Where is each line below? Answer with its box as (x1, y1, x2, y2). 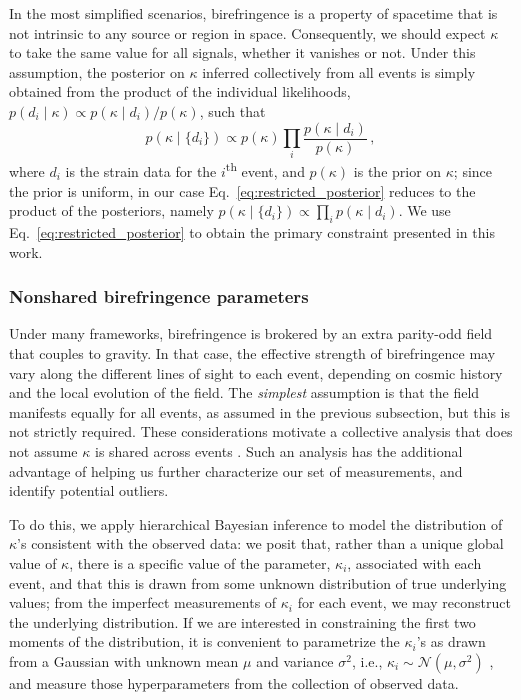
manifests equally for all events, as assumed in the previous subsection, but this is (9, 401, 511, 422)
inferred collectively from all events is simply (202, 61, 476, 82)
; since (453, 161, 493, 182)
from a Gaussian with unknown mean (9, 650, 239, 671)
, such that (199, 100, 266, 121)
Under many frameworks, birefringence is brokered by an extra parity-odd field (9, 323, 493, 344)
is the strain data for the (65, 161, 217, 182)
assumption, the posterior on (9, 61, 185, 82)
